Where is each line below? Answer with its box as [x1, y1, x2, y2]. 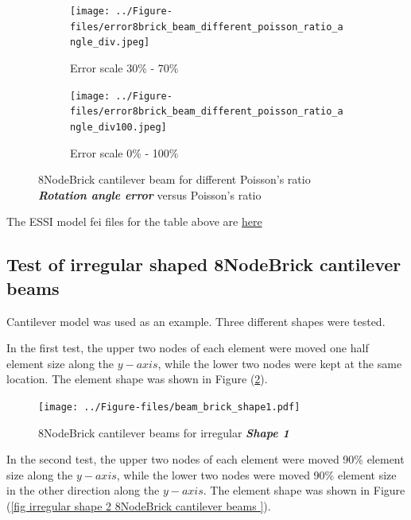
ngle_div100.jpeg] [70, 121, 167, 133]
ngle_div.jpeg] [70, 37, 150, 49]
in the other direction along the [6, 482, 160, 499]
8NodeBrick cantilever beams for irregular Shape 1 [38, 424, 289, 440]
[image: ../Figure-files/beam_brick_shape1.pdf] [38, 401, 300, 413]
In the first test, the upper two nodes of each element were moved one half [6, 340, 369, 356]
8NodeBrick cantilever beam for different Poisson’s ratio [38, 171, 311, 188]
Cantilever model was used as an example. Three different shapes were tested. [6, 312, 386, 329]
